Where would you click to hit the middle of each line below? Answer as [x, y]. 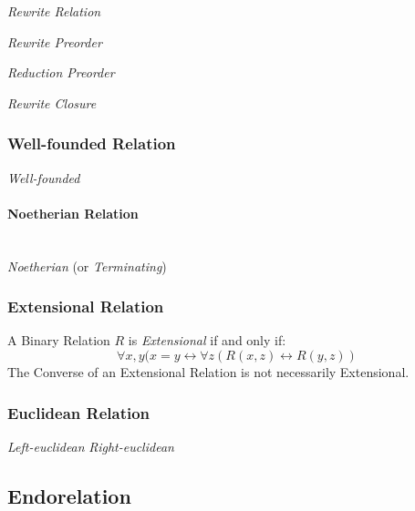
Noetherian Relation [73, 213]
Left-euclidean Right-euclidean [91, 446]
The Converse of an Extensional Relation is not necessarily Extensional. [208, 371]
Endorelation [69, 495]
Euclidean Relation [79, 412]
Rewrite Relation [54, 11]
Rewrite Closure [52, 102]
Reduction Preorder [61, 72]
